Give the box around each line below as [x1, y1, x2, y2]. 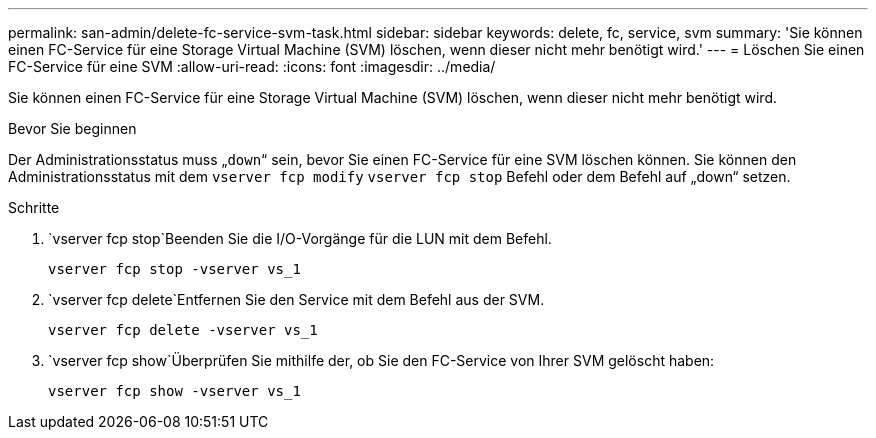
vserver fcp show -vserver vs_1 [48, 383, 301, 399]
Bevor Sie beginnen [8, 120, 137, 137]
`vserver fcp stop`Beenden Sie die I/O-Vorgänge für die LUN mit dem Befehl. [48, 230, 552, 247]
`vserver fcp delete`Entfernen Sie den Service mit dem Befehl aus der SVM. [48, 291, 545, 308]
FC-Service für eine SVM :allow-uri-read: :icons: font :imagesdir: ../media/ [8, 58, 496, 75]
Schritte [8, 199, 60, 216]
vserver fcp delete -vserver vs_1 [48, 322, 318, 338]
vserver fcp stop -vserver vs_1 [48, 261, 301, 277]
